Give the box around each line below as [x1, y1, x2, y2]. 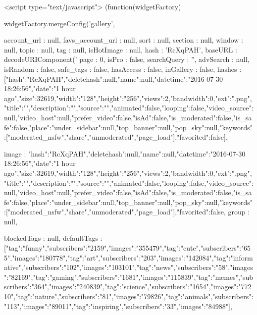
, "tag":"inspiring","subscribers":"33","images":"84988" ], [71, 301, 232, 311]
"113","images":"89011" [4, 301, 72, 311]
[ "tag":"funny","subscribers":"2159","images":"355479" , [4, 243, 164, 253]
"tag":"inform [213, 252, 253, 262]
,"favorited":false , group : [175, 207, 250, 217]
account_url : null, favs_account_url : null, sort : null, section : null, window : [4, 35, 244, 45]
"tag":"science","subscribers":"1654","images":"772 [104, 281, 252, 292]
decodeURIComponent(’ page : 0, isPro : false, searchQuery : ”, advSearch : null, [4, 54, 250, 64]
